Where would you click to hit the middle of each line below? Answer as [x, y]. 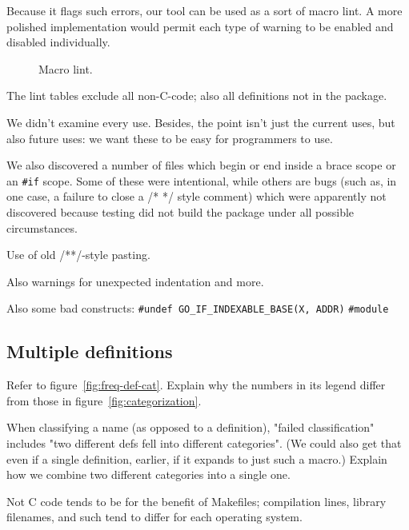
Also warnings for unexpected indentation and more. [135, 281]
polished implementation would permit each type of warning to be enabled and [200, 26]
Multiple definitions [90, 351]
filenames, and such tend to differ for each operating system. [154, 517]
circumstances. [42, 227]
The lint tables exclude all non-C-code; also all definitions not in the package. [197, 96]
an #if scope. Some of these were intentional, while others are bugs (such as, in [202, 180]
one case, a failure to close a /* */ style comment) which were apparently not [196, 196]
